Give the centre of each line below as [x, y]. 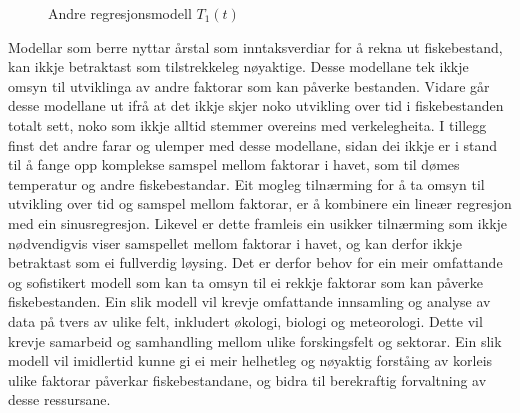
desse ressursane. [59, 399]
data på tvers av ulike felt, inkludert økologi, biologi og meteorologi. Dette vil [245, 320]
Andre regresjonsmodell [120, 13]
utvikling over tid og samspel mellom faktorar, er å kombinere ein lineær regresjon [260, 203]
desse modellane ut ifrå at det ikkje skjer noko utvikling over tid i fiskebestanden [256, 105]
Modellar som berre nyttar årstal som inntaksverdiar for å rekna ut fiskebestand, [255, 46]
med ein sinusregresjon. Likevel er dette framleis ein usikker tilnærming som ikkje [258, 222]
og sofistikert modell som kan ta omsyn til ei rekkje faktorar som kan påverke [245, 281]
